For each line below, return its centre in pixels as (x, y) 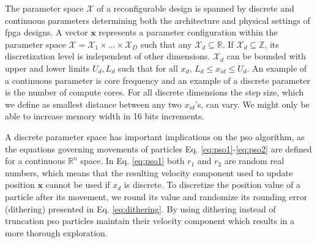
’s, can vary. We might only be (252, 104)
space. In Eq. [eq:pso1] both (132, 161)
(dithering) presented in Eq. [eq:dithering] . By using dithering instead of (140, 208)
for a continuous (35, 161)
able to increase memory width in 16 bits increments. (105, 116)
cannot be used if (78, 185)
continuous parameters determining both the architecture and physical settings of (158, 20)
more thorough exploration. (56, 232)
